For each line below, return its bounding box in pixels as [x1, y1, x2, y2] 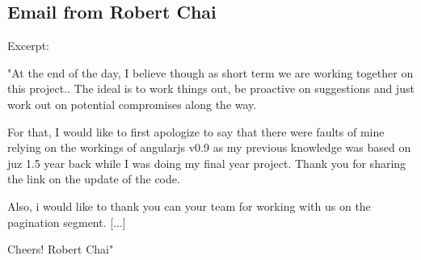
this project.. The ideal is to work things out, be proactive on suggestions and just [7, 80, 415, 97]
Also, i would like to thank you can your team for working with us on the [7, 197, 371, 214]
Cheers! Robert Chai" [7, 241, 114, 258]
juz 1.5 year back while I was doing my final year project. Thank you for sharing [7, 154, 406, 171]
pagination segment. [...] [7, 213, 126, 230]
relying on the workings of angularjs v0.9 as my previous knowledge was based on [7, 139, 411, 156]
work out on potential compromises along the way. [7, 95, 257, 112]
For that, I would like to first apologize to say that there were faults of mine [7, 123, 385, 140]
